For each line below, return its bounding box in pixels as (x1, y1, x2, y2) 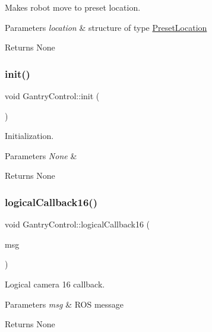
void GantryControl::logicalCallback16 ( (5, 218, 150, 230)
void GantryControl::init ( (5, 90, 100, 102)
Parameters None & (5, 149, 77, 162)
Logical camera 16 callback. (5, 277, 105, 290)
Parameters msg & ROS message (5, 298, 124, 310)
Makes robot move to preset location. (5, 1, 141, 13)
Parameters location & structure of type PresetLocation (5, 21, 207, 33)
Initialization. (5, 129, 54, 142)
